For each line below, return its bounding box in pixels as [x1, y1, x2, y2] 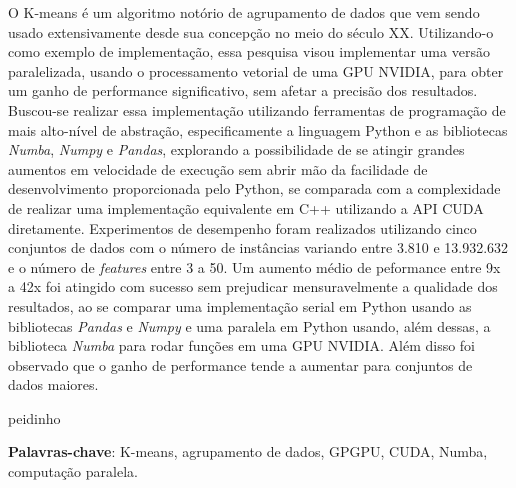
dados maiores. [8, 374, 99, 395]
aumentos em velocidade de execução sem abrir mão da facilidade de [8, 158, 428, 179]
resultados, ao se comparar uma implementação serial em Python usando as [8, 295, 472, 316]
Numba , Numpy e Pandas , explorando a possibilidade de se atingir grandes [8, 139, 465, 160]
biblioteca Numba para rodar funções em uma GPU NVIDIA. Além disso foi [8, 335, 475, 356]
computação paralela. [8, 461, 138, 482]
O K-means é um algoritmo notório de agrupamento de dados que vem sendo [8, 2, 480, 22]
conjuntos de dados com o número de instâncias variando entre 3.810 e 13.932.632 [8, 237, 509, 258]
